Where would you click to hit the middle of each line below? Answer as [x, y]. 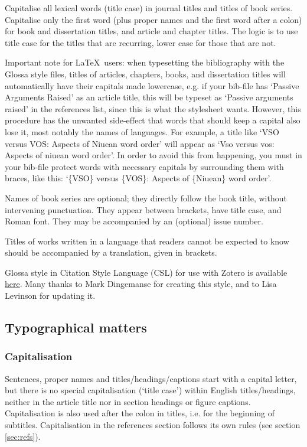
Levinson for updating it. [50, 296]
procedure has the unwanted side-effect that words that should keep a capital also [153, 120]
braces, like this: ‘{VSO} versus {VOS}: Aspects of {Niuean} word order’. [138, 178]
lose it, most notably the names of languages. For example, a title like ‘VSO [142, 131]
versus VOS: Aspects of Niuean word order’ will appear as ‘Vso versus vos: [140, 143]
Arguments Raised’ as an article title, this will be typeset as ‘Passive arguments [149, 97]
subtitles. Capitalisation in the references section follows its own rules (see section [153, 425]
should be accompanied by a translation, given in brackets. [111, 252]
